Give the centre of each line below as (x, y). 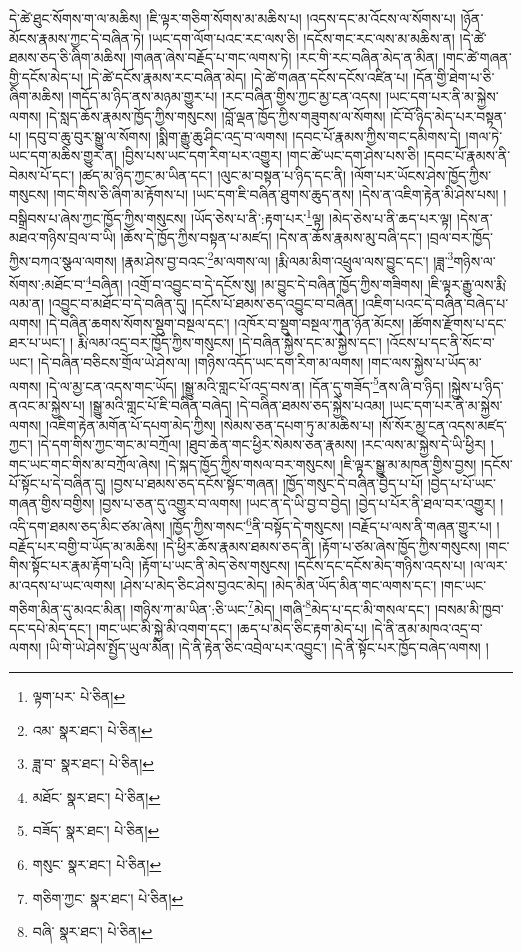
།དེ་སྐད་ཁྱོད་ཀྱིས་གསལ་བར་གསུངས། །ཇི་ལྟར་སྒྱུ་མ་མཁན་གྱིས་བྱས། (321, 463)
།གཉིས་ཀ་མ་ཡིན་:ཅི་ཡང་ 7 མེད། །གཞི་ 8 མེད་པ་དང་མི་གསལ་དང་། (280, 607)
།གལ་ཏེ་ (484, 135)
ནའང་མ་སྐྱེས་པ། (47, 404)
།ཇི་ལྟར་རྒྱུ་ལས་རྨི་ (467, 283)
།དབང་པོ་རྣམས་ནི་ (467, 155)
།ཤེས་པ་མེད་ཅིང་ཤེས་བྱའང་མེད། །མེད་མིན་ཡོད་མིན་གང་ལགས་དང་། (278, 584)
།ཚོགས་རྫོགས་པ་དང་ (458, 322)
